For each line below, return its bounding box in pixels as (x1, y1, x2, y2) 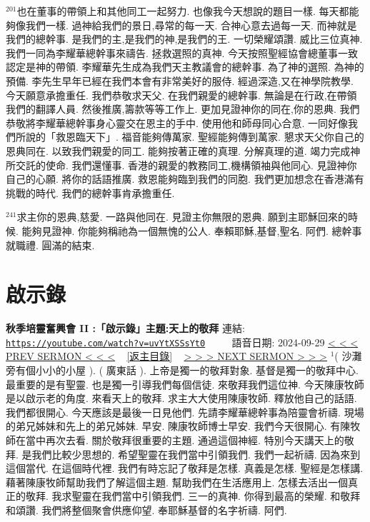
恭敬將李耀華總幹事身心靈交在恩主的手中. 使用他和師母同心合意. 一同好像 (6, 115, 349, 130)
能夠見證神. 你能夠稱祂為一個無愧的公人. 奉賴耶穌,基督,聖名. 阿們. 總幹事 (21, 223, 362, 238)
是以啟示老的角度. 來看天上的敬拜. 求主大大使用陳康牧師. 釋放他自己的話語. (6, 391, 357, 406)
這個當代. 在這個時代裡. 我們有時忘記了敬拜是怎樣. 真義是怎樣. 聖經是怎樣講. (6, 461, 364, 476)
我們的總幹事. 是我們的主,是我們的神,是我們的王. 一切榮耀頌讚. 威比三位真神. (6, 31, 363, 46)
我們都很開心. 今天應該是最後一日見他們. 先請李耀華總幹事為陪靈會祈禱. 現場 (6, 404, 364, 419)
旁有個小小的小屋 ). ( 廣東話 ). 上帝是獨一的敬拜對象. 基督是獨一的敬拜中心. (6, 363, 359, 378)
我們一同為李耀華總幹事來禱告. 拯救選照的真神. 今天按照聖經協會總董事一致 (6, 45, 359, 60)
